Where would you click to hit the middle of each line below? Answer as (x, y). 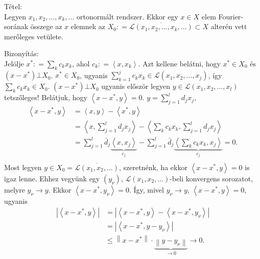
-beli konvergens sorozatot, (211, 178)
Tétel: (13, 6)
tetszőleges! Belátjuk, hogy (46, 97)
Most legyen (23, 167)
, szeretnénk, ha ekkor (153, 167)
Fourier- (231, 16)
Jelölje (14, 63)
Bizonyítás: (21, 53)
